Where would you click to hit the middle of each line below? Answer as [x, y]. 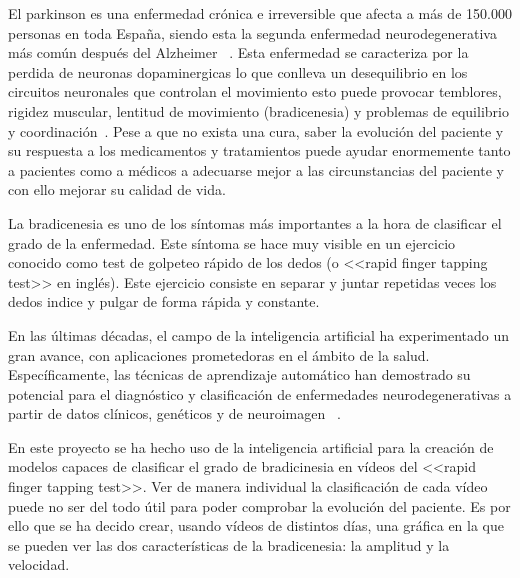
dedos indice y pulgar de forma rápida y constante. [164, 301]
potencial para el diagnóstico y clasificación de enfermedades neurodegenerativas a [260, 393]
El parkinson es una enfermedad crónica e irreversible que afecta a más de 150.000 [260, 13]
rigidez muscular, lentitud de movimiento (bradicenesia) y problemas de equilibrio [258, 110]
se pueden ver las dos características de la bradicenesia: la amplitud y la [229, 544]
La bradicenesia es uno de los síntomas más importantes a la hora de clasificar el [255, 222]
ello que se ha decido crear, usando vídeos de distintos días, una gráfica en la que [256, 525]
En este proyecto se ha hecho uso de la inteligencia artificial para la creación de [251, 446]
